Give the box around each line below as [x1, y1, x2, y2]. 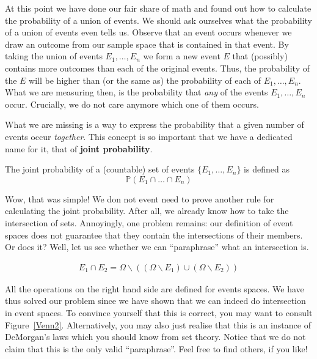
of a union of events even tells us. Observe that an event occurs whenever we [5, 26, 292, 39]
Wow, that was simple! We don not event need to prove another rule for [5, 192, 274, 205]
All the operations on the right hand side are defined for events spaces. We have [5, 282, 304, 295]
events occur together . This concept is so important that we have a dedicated [5, 130, 293, 142]
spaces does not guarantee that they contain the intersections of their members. [5, 228, 303, 241]
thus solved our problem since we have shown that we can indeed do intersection [5, 294, 306, 307]
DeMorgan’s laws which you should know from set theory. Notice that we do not [5, 330, 306, 343]
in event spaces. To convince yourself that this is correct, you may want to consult [5, 306, 313, 319]
